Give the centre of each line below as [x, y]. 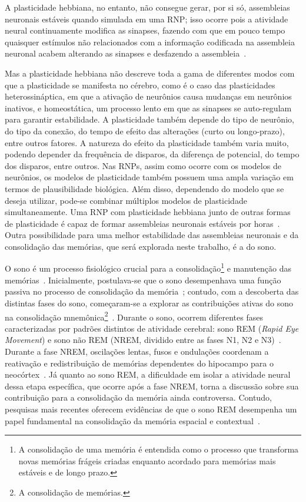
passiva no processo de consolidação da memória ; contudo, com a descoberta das [152, 291]
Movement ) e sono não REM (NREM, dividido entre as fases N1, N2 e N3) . [143, 340]
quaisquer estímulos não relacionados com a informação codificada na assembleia [150, 42]
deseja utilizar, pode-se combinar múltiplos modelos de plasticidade [126, 200]
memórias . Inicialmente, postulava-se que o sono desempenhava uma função [143, 280]
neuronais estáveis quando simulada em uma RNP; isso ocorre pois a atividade [147, 19]
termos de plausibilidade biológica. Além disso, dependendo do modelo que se [144, 188]
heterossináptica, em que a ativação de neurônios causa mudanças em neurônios [148, 96]
